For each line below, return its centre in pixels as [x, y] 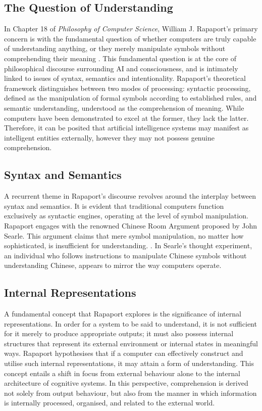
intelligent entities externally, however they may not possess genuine [109, 137]
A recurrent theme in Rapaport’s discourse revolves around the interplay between [130, 196]
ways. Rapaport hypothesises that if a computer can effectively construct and [124, 353]
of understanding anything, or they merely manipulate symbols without [115, 48]
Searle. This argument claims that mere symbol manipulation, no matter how [124, 235]
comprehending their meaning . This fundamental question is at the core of [120, 58]
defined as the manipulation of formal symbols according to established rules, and [130, 98]
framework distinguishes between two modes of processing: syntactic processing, [127, 88]
